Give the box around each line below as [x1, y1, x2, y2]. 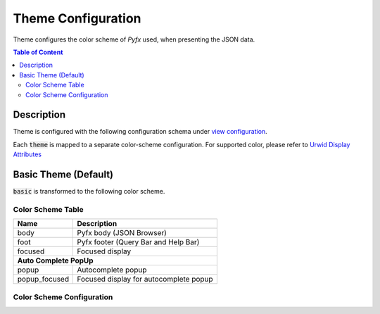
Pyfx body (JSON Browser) [77, 228, 167, 238]
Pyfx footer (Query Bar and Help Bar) [77, 237, 200, 247]
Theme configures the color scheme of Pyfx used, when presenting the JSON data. [13, 35, 255, 44]
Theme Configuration [13, 11, 141, 26]
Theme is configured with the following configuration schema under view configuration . [13, 127, 267, 136]
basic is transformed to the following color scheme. [13, 187, 165, 196]
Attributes [13, 150, 42, 158]
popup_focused [17, 275, 70, 284]
